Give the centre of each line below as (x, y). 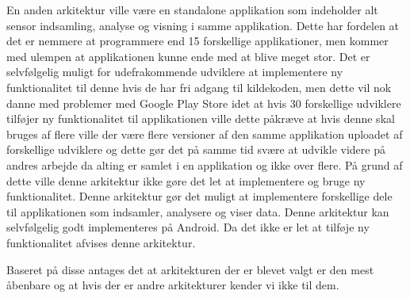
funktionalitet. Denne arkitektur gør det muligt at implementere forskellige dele (199, 196)
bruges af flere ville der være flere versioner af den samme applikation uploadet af (205, 134)
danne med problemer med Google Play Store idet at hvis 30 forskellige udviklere (204, 103)
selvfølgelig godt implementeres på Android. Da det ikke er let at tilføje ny (188, 227)
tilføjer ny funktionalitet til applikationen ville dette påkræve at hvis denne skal (201, 118)
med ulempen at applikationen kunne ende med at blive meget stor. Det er (188, 56)
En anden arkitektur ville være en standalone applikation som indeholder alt (192, 10)
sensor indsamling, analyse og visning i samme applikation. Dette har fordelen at (203, 25)
